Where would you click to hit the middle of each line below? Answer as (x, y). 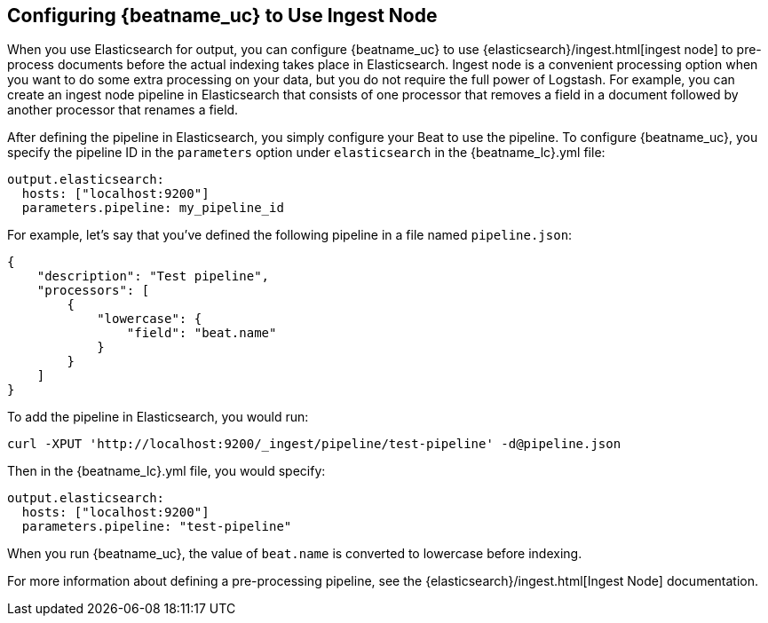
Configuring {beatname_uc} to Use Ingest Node (222, 16)
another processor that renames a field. (123, 110)
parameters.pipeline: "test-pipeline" (157, 527)
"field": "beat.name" (202, 333)
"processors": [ (93, 291)
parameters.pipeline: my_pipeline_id (153, 208)
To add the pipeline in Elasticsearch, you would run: (158, 417)
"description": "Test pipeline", (153, 276)
